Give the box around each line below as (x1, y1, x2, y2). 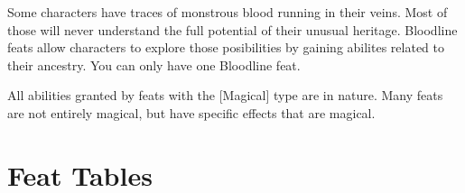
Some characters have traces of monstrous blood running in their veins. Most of (7, 3, 448, 21)
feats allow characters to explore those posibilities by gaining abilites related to (7, 38, 444, 57)
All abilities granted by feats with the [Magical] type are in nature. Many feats (7, 86, 443, 105)
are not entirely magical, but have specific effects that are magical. (7, 103, 376, 122)
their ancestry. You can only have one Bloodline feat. (7, 55, 301, 74)
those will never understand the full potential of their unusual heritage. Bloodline (7, 20, 458, 39)
